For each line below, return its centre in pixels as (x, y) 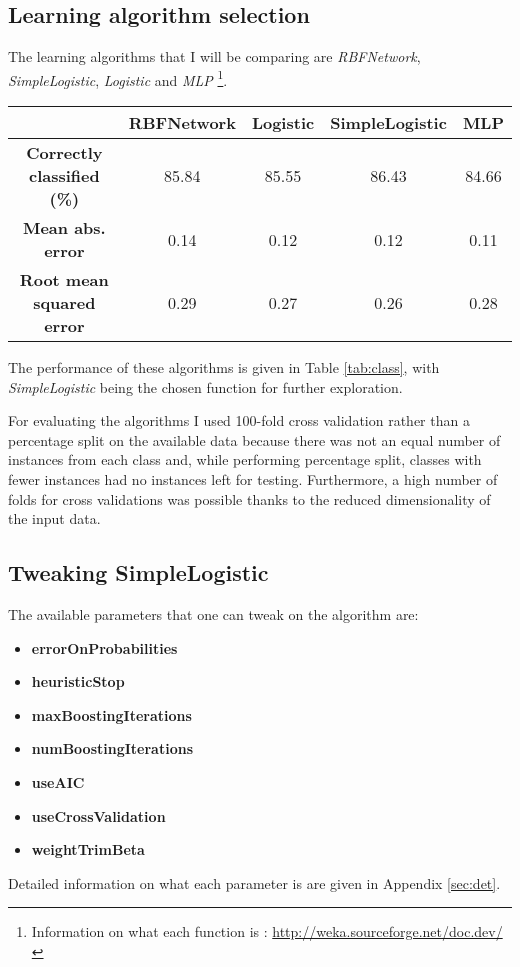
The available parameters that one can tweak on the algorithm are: (213, 614)
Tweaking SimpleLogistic (138, 572)
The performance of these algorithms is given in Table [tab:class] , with (224, 367)
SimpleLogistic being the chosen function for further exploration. (205, 386)
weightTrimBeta (88, 849)
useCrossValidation (98, 815)
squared (64, 303)
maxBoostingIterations (111, 714)
